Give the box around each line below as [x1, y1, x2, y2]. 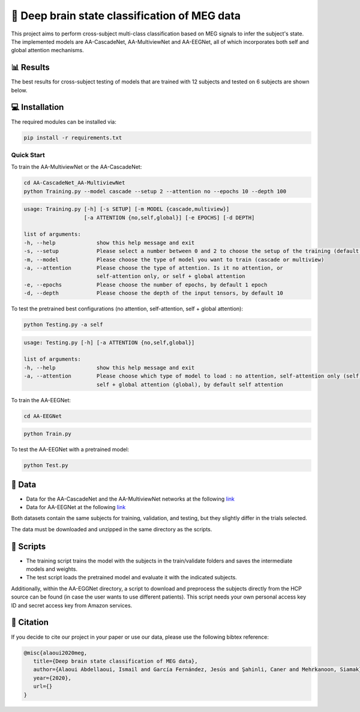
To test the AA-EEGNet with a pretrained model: [11, 446, 129, 453]
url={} [33, 683, 53, 690]
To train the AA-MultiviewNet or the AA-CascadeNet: [11, 163, 142, 170]
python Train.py [23, 430, 72, 438]
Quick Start [11, 151, 45, 159]
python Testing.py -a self [23, 321, 103, 328]
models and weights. [26, 566, 78, 573]
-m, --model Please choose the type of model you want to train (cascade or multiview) [23, 256, 325, 263]
